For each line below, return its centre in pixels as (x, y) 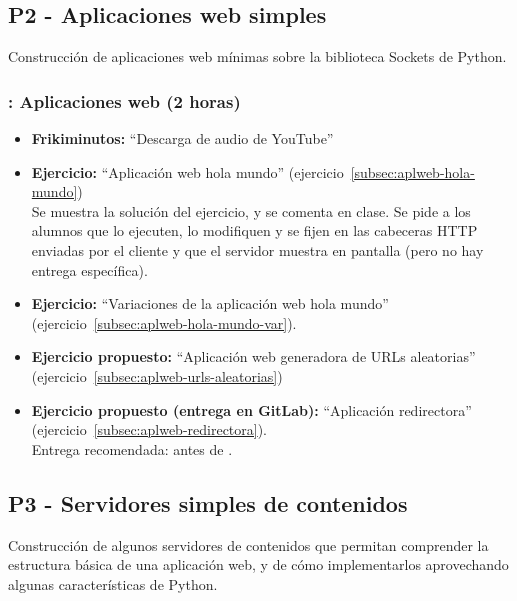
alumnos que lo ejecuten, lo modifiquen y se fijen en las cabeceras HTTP (254, 230)
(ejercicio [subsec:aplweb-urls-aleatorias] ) (157, 375)
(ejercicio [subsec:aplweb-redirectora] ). (149, 429)
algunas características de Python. (113, 583)
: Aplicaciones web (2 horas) (124, 100)
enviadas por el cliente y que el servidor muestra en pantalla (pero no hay (257, 249)
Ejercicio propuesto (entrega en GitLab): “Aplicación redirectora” (251, 409)
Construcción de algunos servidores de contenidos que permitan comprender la (248, 544)
